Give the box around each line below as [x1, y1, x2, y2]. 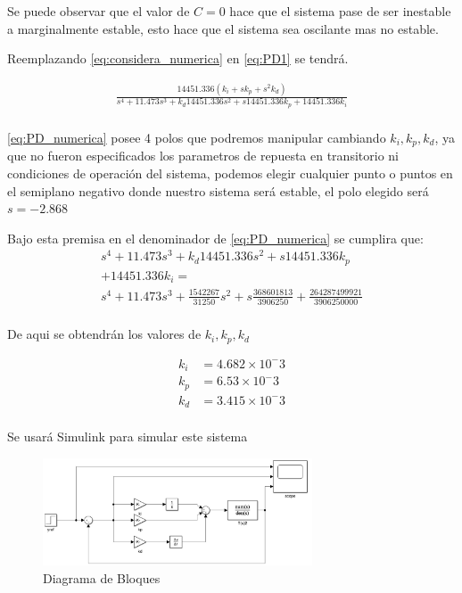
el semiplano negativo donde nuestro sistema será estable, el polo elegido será [7, 181, 429, 200]
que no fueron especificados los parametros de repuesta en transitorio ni [7, 146, 399, 165]
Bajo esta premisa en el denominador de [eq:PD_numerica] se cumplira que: [7, 228, 424, 247]
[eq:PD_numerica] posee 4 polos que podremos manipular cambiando [7, 128, 386, 146]
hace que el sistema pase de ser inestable [229, 2, 451, 20]
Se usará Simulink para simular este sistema [7, 427, 248, 446]
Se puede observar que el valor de [7, 2, 190, 20]
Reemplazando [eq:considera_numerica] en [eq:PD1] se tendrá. [7, 49, 349, 68]
